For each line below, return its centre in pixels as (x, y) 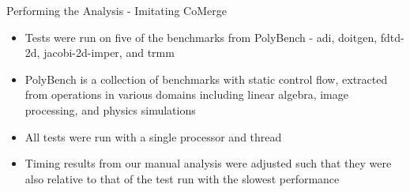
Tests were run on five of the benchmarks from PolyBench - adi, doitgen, (201, 37)
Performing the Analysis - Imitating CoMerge (117, 10)
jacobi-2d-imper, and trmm (109, 53)
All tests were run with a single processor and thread (153, 136)
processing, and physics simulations (110, 109)
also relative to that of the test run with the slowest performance (182, 178)
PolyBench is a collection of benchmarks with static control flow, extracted (206, 79)
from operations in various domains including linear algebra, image (186, 94)
